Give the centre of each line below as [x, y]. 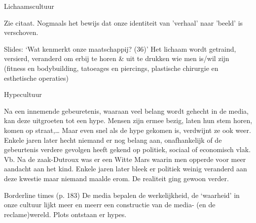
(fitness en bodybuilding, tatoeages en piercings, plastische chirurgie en [111, 68]
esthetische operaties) [36, 78]
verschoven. [21, 32]
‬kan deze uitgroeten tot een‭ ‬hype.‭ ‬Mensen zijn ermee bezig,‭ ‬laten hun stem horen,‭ [128, 120]
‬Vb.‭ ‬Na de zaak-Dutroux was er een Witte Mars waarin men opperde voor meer [125, 159]
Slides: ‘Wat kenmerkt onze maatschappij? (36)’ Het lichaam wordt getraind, [120, 48]
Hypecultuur [23, 94]
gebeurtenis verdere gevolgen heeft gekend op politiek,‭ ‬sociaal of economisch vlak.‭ [128, 149]
